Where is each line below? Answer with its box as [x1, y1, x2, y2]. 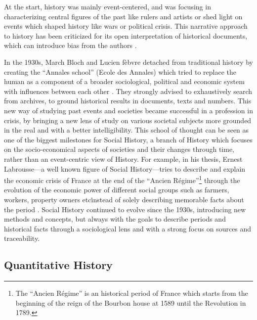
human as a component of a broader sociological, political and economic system [4, 76, 245, 87]
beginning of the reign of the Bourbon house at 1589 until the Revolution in [15, 297, 246, 308]
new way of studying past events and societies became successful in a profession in [4, 105, 253, 115]
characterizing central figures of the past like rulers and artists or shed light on [4, 11, 243, 21]
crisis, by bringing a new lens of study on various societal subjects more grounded [4, 115, 252, 125]
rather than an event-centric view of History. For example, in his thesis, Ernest [4, 153, 243, 164]
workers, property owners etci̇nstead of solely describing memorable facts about [4, 194, 244, 204]
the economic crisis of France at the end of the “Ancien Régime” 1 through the [4, 174, 240, 185]
